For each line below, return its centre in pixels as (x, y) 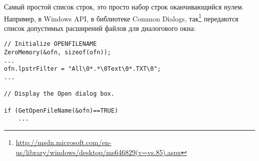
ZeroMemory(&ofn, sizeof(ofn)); (58, 53)
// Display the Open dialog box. (59, 94)
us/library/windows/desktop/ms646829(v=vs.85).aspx (98, 152)
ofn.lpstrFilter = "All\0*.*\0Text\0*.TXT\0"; (82, 69)
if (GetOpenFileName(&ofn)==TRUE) (61, 110)
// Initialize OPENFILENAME (51, 44)
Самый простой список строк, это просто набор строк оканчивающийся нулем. (124, 6)
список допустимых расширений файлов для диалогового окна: (100, 28)
